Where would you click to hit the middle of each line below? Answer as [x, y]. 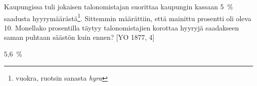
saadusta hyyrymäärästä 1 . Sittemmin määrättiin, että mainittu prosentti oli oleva [128, 17]
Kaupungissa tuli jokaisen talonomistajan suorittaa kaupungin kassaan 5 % [119, 6]
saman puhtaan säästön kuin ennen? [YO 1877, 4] [79, 37]
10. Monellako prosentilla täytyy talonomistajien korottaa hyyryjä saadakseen [122, 27]
